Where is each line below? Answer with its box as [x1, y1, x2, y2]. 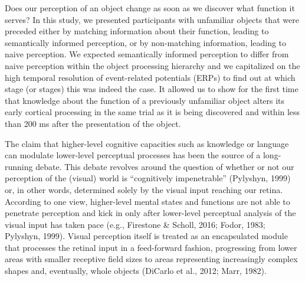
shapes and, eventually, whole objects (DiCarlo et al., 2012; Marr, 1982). [5, 264, 267, 277]
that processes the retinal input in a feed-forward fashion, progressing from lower [5, 241, 297, 253]
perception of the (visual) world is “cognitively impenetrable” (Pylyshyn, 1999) [5, 172, 291, 184]
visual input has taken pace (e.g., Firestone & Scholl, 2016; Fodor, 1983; [5, 218, 265, 230]
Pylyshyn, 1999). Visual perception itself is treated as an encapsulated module [5, 230, 288, 242]
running [5, 160, 33, 172]
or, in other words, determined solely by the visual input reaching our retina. [5, 183, 283, 195]
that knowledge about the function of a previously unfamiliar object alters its [5, 94, 285, 106]
